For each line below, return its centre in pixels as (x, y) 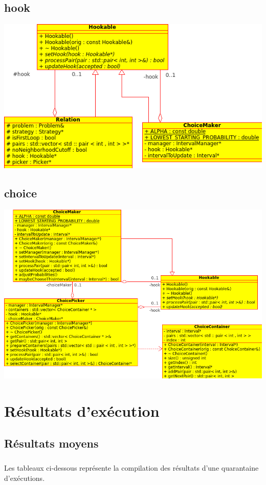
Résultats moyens (51, 443)
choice (21, 193)
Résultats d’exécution (82, 410)
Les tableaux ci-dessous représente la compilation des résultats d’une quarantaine (131, 468)
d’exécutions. (25, 478)
